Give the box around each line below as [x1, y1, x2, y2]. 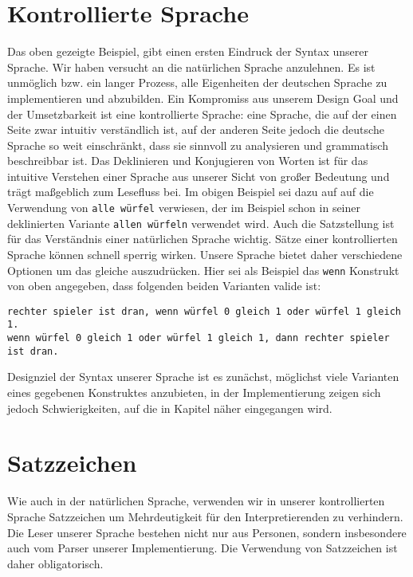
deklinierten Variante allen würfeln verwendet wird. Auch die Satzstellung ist [7, 214, 395, 231]
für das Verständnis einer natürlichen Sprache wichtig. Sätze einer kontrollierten [7, 230, 398, 247]
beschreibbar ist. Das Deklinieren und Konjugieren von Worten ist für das [7, 152, 368, 169]
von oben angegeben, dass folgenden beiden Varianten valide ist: [7, 277, 321, 294]
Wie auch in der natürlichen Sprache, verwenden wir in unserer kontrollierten [7, 493, 385, 509]
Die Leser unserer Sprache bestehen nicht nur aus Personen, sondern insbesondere [7, 524, 407, 540]
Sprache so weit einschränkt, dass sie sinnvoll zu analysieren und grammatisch [7, 136, 388, 153]
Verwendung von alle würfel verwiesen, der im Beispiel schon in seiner [7, 199, 360, 216]
